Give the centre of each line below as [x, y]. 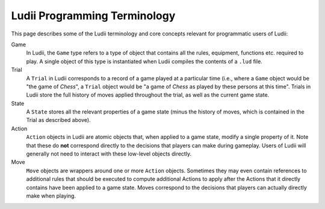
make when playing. [51, 196]
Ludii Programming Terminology [93, 16]
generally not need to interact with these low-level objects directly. [109, 154]
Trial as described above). [58, 120]
